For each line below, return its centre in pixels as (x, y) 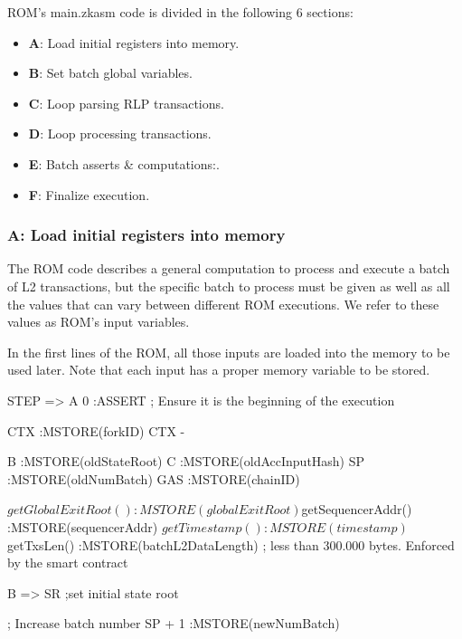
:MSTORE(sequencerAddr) (83, 526)
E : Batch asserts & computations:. (124, 163)
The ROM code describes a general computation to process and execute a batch (229, 268)
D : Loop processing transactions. (120, 134)
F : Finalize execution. (89, 194)
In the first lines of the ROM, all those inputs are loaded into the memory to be (229, 352)
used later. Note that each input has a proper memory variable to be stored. (219, 370)
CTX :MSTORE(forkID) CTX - (96, 430)
